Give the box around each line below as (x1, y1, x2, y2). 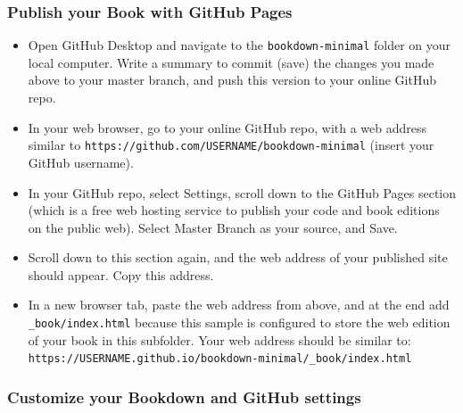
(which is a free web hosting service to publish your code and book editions (28, 201, 440, 219)
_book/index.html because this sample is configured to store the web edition (28, 313, 451, 332)
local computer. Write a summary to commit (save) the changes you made (28, 53, 434, 71)
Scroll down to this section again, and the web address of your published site (28, 248, 448, 267)
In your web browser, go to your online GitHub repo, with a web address (28, 118, 427, 136)
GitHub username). (28, 153, 134, 171)
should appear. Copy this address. (28, 265, 214, 284)
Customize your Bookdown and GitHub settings (7, 385, 361, 408)
